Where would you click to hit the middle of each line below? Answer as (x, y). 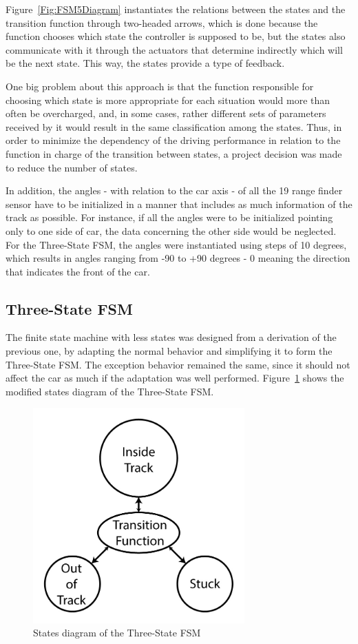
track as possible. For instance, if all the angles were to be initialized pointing (169, 217)
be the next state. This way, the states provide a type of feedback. (145, 63)
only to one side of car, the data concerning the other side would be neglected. (171, 230)
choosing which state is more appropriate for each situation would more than (168, 100)
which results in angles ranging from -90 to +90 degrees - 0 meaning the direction (178, 258)
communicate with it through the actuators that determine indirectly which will (174, 49)
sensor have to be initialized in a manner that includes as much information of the (179, 204)
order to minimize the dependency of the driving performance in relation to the (173, 140)
